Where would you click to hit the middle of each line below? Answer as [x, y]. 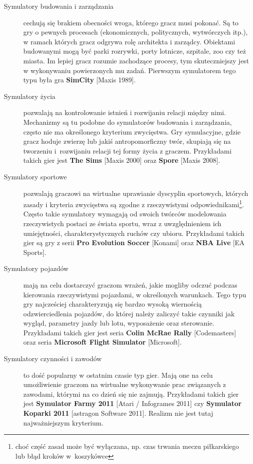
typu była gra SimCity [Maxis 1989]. [80, 80]
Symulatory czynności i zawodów [53, 358]
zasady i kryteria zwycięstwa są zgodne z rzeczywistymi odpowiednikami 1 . [134, 203]
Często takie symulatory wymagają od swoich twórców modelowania [125, 214]
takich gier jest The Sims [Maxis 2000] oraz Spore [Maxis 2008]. [122, 160]
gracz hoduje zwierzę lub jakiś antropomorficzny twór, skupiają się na [127, 141]
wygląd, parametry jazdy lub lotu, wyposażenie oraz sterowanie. [119, 323]
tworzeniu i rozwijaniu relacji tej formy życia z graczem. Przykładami [127, 150]
